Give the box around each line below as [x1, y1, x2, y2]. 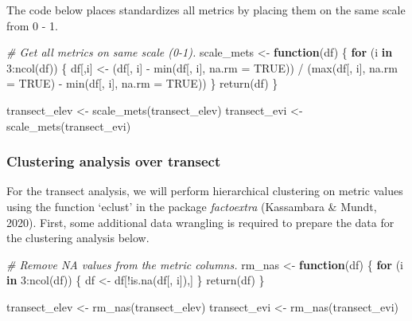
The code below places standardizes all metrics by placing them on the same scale [6, 2, 406, 18]
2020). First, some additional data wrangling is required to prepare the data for [6, 213, 395, 230]
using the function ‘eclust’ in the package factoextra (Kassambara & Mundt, [6, 198, 377, 214]
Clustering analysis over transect [6, 151, 221, 171]
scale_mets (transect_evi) [6, 117, 131, 134]
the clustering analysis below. [6, 229, 150, 246]
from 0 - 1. [6, 17, 58, 33]
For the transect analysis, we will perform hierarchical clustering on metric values [6, 182, 403, 199]
